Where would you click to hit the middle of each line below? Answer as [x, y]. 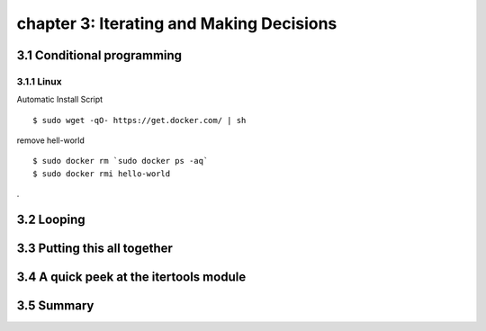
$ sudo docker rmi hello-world [102, 174]
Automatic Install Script [60, 100]
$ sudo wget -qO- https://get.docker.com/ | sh [139, 120]
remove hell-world [50, 140]
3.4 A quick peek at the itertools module [131, 277]
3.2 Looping [51, 220]
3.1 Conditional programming [99, 55]
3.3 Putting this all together [94, 249]
